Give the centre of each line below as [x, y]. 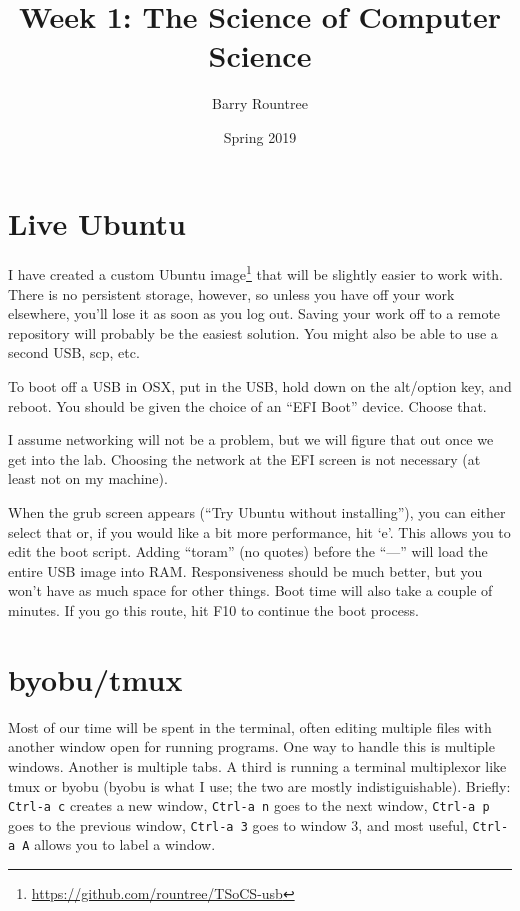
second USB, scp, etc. [74, 352]
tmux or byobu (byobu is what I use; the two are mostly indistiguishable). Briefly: [259, 785]
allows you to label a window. [125, 844]
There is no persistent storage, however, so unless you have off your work [231, 293]
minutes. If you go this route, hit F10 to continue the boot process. [213, 610]
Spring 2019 [260, 136]
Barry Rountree [260, 103]
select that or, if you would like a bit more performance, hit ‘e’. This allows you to [259, 531]
